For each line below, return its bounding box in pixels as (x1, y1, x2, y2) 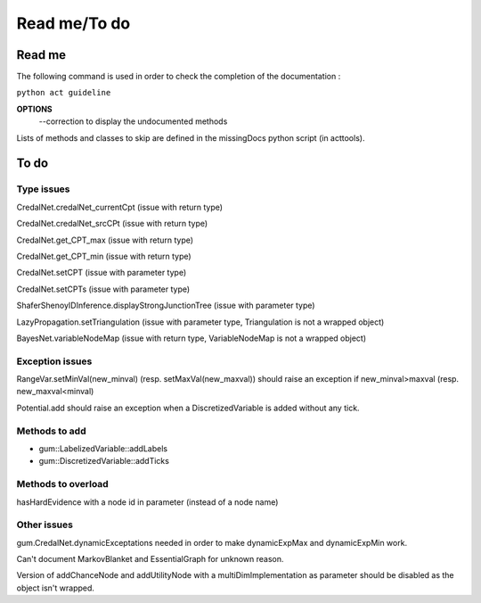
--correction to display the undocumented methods (38, 116, 228, 127)
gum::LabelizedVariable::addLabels (38, 442, 168, 454)
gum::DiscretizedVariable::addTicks (38, 456, 169, 467)
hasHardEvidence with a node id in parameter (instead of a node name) (16, 496, 279, 508)
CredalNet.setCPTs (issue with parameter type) (16, 284, 191, 294)
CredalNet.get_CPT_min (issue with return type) (16, 251, 192, 261)
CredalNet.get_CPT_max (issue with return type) (16, 235, 194, 245)
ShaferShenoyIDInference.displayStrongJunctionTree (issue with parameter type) (16, 300, 315, 311)
